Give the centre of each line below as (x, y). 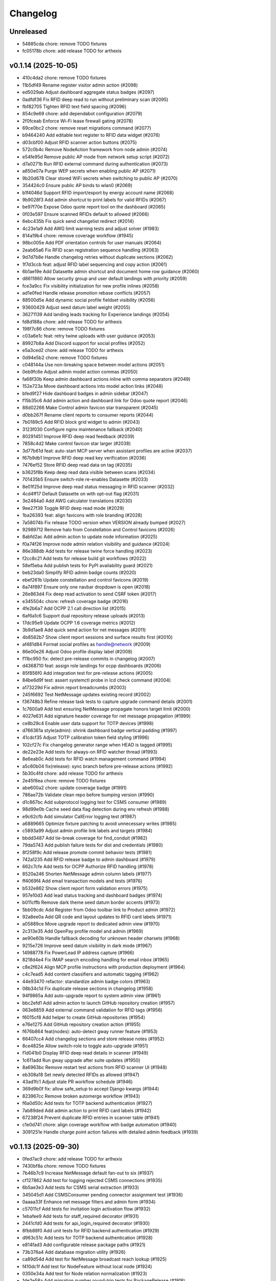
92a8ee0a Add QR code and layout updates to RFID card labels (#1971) (97, 917)
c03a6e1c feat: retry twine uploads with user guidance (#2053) (89, 336)
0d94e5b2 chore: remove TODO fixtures (65, 357)
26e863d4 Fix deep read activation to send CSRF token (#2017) (89, 594)
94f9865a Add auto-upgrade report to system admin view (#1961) (91, 996)
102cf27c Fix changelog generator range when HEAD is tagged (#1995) (97, 745)
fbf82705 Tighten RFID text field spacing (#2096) (74, 106)
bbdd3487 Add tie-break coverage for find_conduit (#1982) (85, 838)
